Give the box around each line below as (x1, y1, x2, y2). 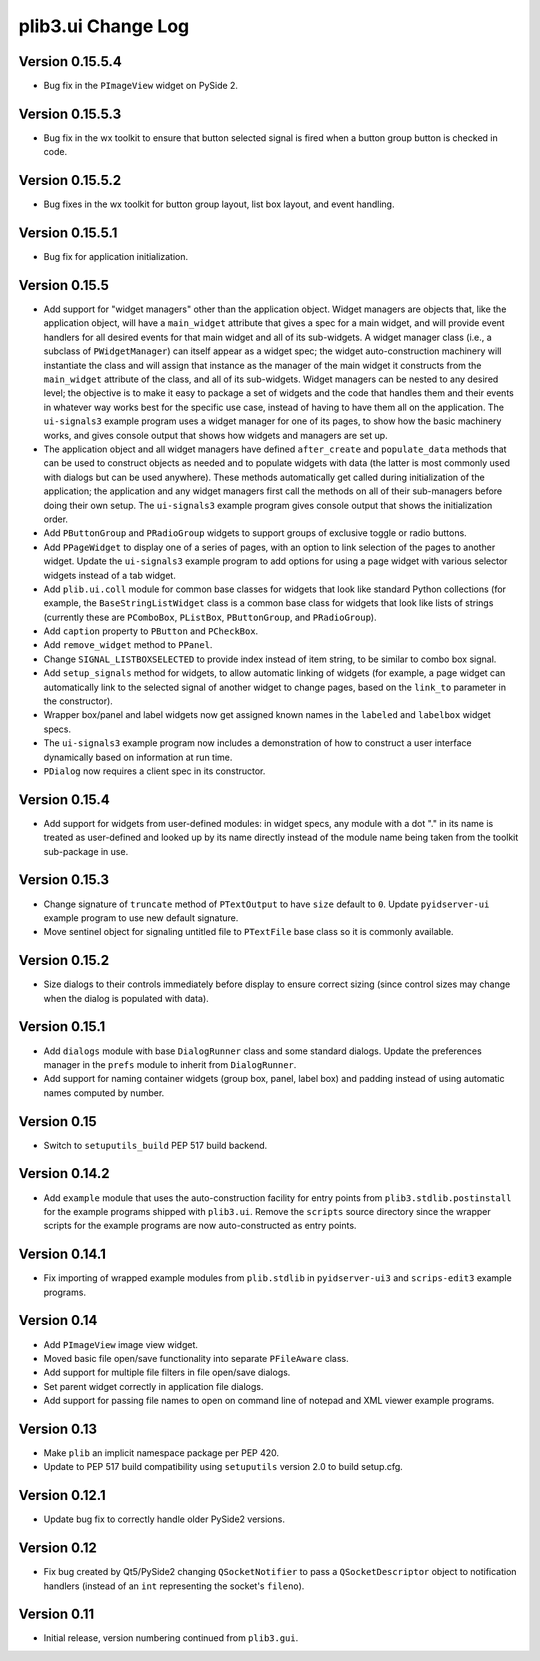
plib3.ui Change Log (18, 15, 190, 37)
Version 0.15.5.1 (18, 225, 118, 242)
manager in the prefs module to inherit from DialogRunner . (43, 1058, 297, 1070)
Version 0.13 (18, 1420, 98, 1437)
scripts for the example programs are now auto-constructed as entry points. (43, 1220, 357, 1232)
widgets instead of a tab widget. (43, 569, 177, 581)
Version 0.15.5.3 (18, 105, 122, 122)
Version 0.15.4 (18, 791, 110, 808)
